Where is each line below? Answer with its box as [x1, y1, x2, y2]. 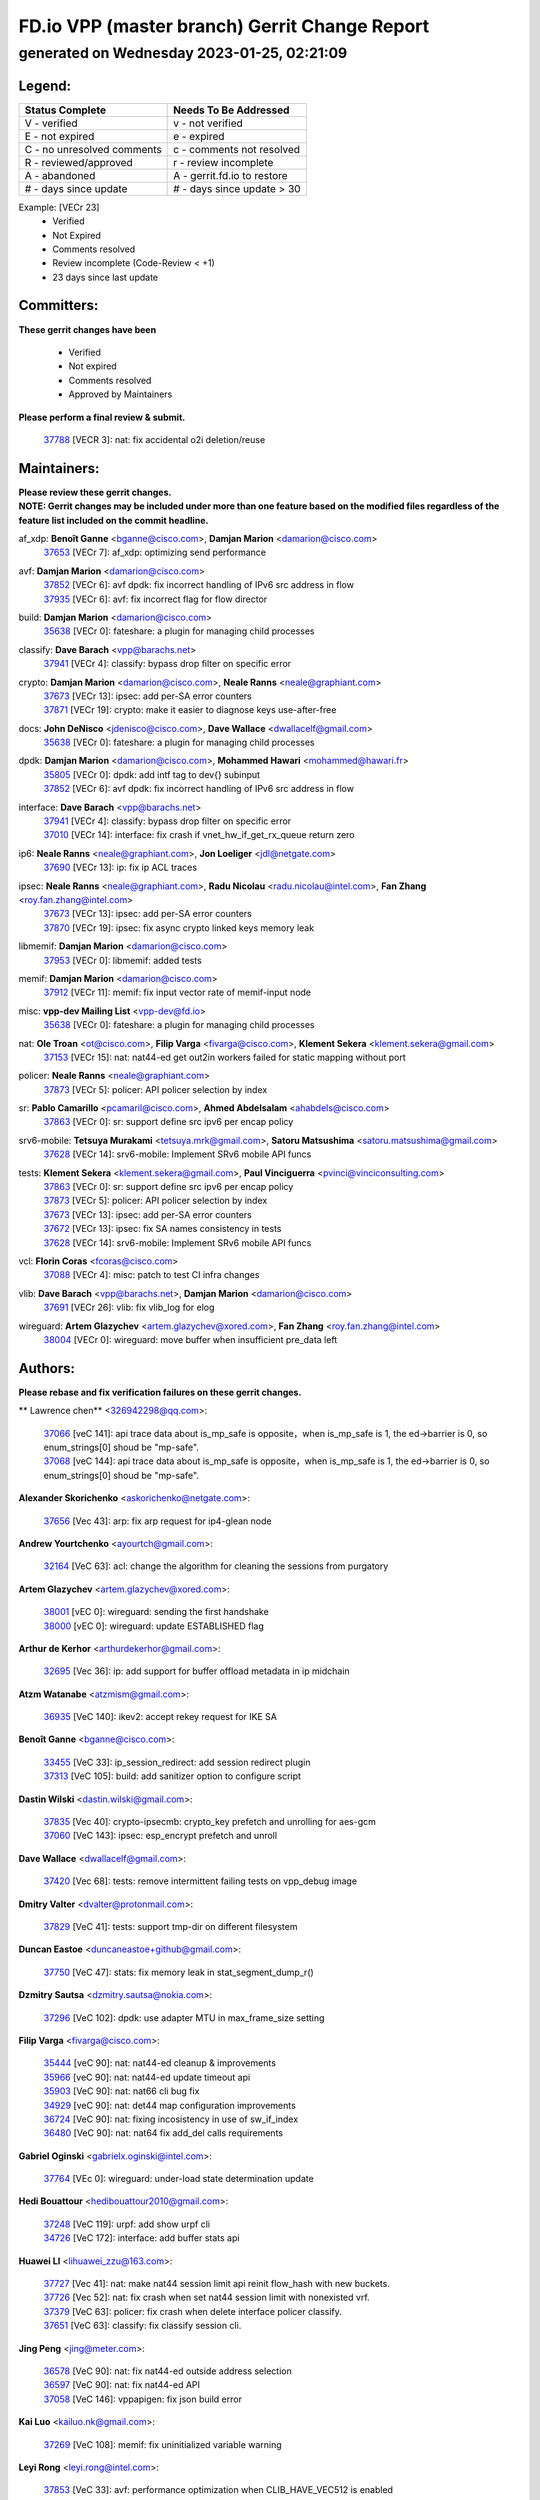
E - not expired [24, 129, 95, 143]
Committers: [18, 297, 99, 314]
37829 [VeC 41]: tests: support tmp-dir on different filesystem [43, 1920, 298, 1932]
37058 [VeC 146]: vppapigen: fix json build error [43, 2393, 242, 2405]
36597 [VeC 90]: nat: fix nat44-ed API [43, 2379, 200, 2391]
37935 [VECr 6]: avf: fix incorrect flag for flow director [43, 593, 268, 605]
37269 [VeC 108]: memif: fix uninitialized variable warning [43, 2438, 282, 2450]
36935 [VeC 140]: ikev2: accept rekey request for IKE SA [43, 1711, 277, 1723]
